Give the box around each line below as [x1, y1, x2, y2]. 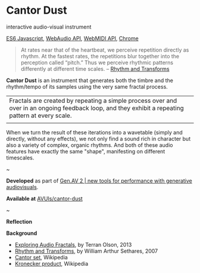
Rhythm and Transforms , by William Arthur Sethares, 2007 [14, 247, 158, 255]
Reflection [6, 218, 33, 225]
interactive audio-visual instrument [6, 23, 92, 30]
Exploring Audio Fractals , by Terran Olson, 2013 [14, 241, 132, 248]
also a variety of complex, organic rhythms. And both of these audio [6, 141, 173, 149]
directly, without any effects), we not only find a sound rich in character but [6, 135, 191, 142]
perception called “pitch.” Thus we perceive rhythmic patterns [20, 59, 174, 66]
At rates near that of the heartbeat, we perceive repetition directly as [20, 46, 189, 54]
